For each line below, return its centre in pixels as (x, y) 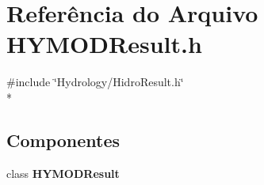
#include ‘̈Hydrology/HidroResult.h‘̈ (95, 82)
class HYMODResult (63, 173)
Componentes (63, 140)
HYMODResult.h (104, 44)
